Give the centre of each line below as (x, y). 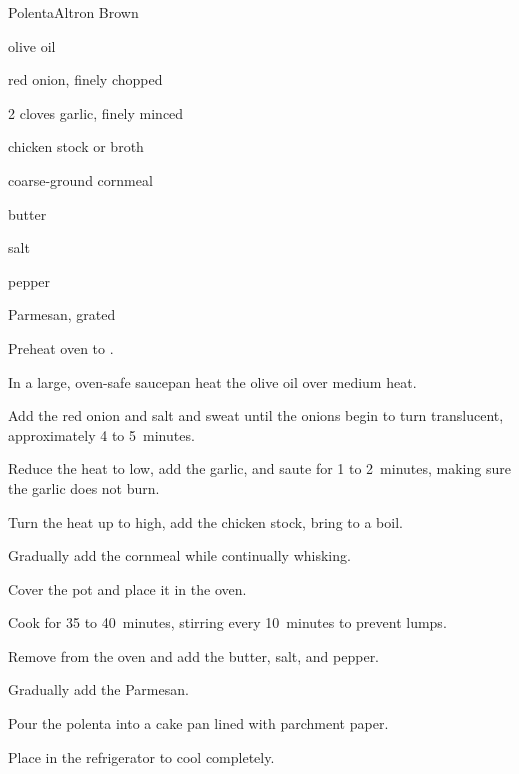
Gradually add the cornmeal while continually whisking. (179, 555)
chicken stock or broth (76, 146)
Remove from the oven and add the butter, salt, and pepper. (194, 655)
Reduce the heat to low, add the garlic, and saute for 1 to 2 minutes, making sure (259, 468)
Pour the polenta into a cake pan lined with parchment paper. (198, 723)
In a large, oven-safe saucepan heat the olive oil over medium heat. (212, 381)
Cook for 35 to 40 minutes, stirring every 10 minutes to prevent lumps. (227, 622)
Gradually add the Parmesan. (98, 689)
